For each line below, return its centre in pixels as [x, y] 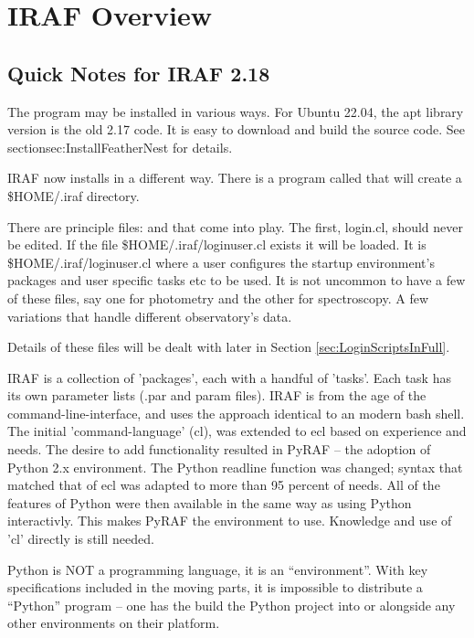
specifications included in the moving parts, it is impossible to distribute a [215, 587]
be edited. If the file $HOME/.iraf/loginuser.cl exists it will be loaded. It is [217, 245]
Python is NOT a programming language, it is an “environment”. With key [218, 569]
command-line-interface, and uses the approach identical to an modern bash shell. [236, 413]
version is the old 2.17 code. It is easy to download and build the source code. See [236, 129]
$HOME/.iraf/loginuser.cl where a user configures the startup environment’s [221, 262]
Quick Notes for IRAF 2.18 [139, 73]
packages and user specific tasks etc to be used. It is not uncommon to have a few [237, 280]
